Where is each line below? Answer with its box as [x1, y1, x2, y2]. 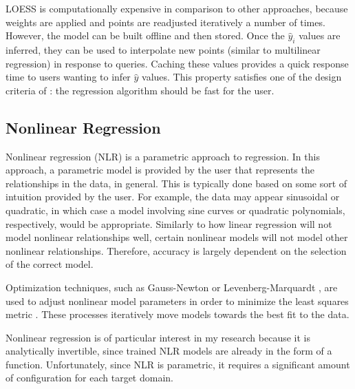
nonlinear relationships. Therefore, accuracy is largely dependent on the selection [6, 243, 347, 257]
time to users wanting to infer [6, 70, 131, 84]
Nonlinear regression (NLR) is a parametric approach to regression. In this [6, 149, 320, 163]
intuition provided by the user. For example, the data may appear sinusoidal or [6, 189, 340, 204]
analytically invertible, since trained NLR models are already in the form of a [6, 344, 332, 358]
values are [299, 28, 341, 43]
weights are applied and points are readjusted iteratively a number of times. [6, 14, 325, 29]
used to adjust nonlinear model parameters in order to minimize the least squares [6, 293, 349, 308]
